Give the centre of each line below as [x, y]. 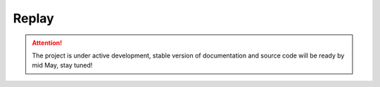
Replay [33, 18]
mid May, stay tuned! [62, 65]
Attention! [47, 43]
